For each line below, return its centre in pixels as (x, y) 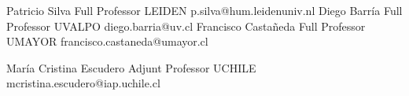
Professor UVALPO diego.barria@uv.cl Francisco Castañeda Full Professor (186, 26)
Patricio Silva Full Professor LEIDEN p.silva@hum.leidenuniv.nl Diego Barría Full (204, 10)
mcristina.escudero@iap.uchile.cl (83, 83)
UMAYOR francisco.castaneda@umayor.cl (107, 41)
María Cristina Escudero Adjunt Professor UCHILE (131, 67)
